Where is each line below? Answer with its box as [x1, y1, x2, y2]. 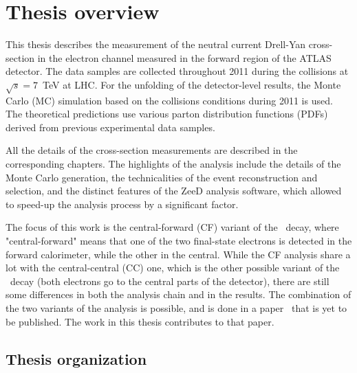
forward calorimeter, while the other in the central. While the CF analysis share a [6, 247, 351, 261]
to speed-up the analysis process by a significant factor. [6, 196, 239, 211]
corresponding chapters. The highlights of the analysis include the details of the [6, 157, 341, 171]
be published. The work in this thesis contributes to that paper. [6, 314, 274, 328]
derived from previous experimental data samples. [6, 120, 215, 134]
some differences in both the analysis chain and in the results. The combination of [6, 287, 351, 302]
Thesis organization [6, 348, 147, 369]
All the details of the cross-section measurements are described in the [6, 143, 298, 157]
